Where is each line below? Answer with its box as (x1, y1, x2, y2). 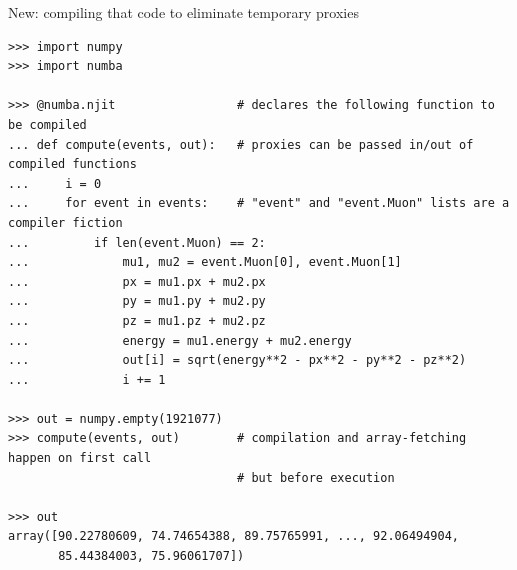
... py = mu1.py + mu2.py (8, 294, 266, 309)
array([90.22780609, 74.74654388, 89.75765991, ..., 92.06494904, (8, 529, 460, 544)
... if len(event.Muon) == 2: (8, 235, 266, 250)
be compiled (8, 117, 87, 132)
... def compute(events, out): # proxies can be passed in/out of (8, 137, 474, 152)
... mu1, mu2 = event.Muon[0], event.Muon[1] (8, 255, 402, 270)
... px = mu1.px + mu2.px (8, 274, 266, 289)
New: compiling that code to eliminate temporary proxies (8, 2, 359, 22)
